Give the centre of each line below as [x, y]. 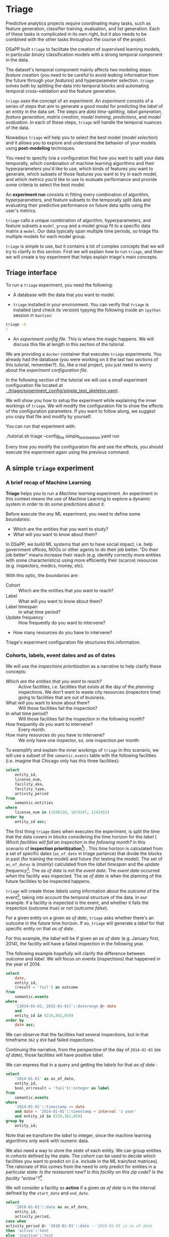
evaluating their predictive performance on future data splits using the [78, 205]
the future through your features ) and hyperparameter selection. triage [80, 80]
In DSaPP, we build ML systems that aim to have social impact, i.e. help [79, 544]
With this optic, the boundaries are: [42, 575]
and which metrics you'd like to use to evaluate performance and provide [81, 179]
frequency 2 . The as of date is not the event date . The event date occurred [83, 870]
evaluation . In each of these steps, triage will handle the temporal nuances [84, 122]
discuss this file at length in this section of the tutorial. [69, 344]
